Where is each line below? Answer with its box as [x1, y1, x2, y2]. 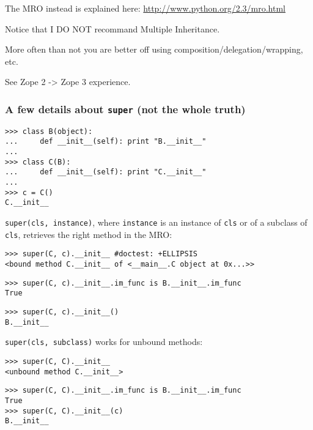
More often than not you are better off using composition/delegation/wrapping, [5, 43, 303, 56]
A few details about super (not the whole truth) [5, 101, 246, 116]
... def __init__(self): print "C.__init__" [5, 168, 207, 177]
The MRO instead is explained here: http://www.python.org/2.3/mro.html [5, 2, 286, 14]
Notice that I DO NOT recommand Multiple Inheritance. [5, 22, 220, 35]
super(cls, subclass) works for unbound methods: [5, 335, 203, 348]
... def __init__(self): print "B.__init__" [5, 137, 207, 146]
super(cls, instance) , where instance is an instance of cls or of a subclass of [5, 216, 307, 228]
